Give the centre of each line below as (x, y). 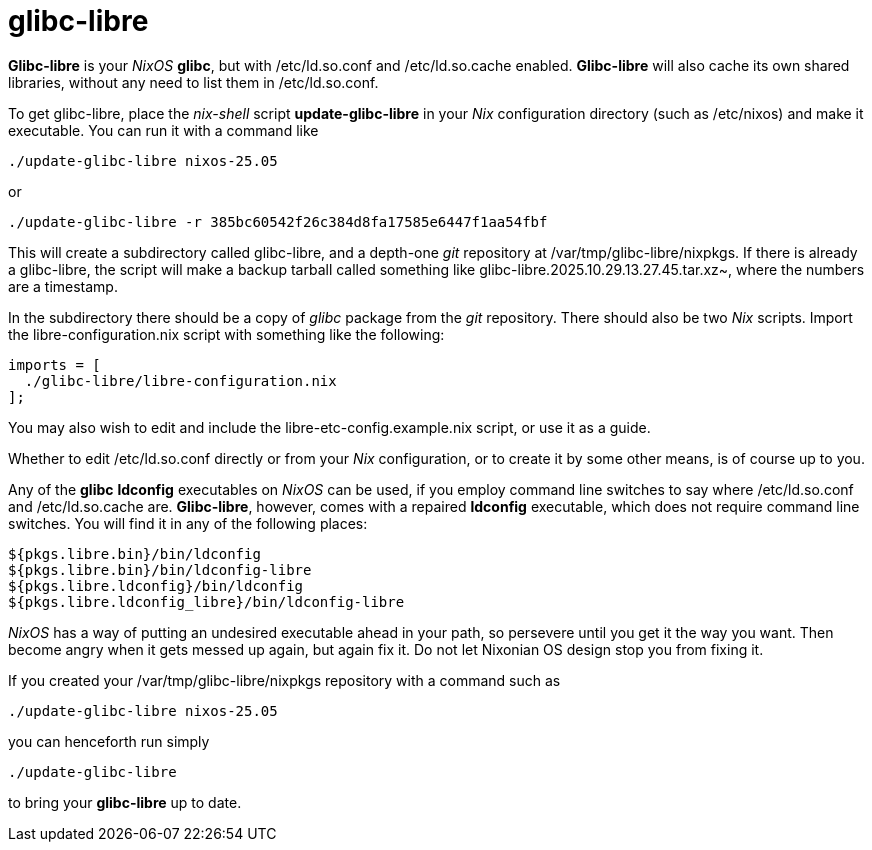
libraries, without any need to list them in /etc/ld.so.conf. (193, 82)
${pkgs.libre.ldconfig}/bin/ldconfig (156, 585)
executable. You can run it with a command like (163, 130)
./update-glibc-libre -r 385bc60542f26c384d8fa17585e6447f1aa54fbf (278, 221)
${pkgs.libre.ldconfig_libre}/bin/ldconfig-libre (206, 601)
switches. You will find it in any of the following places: (188, 523)
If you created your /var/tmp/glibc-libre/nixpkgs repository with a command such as (284, 680)
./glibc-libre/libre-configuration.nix (180, 380)
